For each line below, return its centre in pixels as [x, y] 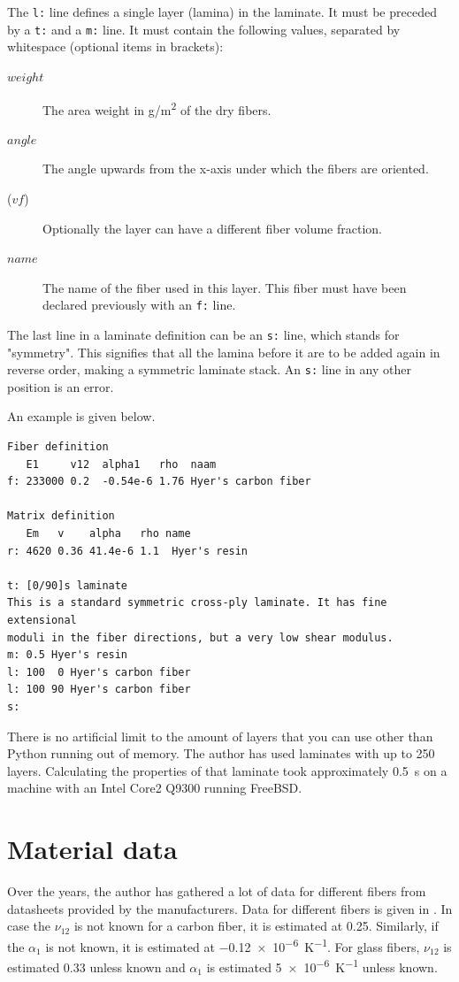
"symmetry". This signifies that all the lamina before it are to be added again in [224, 352]
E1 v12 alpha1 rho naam [121, 464]
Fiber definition [58, 447]
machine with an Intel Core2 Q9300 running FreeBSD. [155, 788]
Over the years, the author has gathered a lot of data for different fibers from [217, 891]
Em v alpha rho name [108, 534]
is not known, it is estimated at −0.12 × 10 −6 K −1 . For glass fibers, [233, 945]
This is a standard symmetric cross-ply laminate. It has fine [197, 603]
